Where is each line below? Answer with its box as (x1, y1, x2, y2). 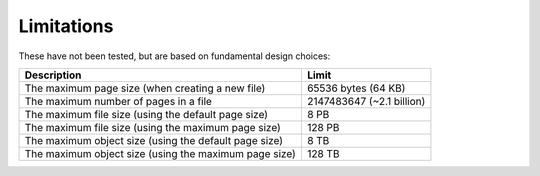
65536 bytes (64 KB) (306, 81, 406, 95)
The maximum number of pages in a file (24, 94, 212, 108)
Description (24, 68, 82, 82)
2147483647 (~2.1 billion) (306, 94, 426, 108)
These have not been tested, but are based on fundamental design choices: (18, 50, 331, 62)
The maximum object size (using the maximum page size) (24, 146, 297, 160)
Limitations (18, 15, 114, 37)
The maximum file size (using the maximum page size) (24, 120, 282, 134)
